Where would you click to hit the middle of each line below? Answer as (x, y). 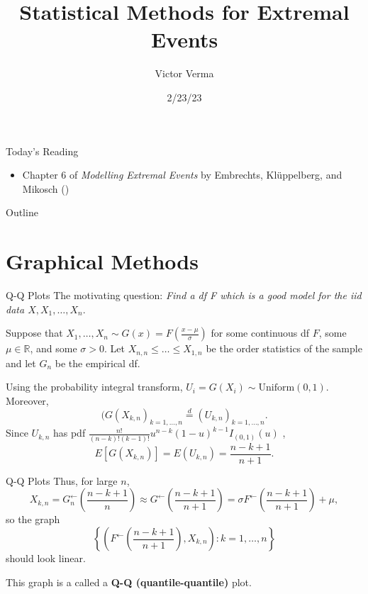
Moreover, (27, 400)
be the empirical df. (97, 363)
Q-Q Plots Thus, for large (62, 480)
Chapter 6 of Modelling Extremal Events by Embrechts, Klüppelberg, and (182, 175)
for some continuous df (260, 333)
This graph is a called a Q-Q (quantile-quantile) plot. (129, 582)
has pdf (69, 433)
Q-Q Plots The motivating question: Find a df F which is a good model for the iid (184, 295)
